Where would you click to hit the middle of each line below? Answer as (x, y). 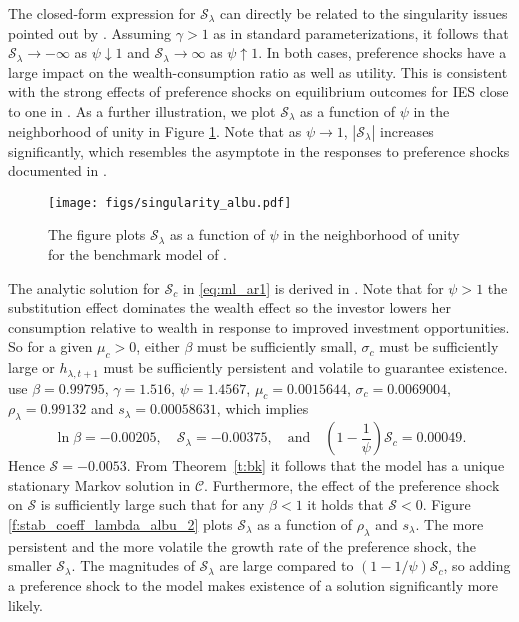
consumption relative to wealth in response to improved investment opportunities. (259, 326)
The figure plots (97, 234)
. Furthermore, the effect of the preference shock (352, 484)
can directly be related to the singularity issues (363, 13)
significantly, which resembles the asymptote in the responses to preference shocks (259, 150)
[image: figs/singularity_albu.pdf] (170, 202)
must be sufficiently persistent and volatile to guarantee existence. (305, 367)
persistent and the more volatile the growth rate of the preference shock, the (242, 545)
